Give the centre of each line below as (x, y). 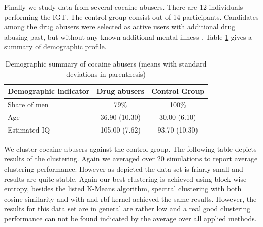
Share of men (28, 104)
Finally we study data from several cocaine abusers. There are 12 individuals (124, 7)
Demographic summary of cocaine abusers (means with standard (106, 63)
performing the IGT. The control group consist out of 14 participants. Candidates (131, 17)
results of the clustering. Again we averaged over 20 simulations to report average (131, 159)
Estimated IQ (29, 129)
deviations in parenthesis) (106, 73)
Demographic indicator (49, 91)
